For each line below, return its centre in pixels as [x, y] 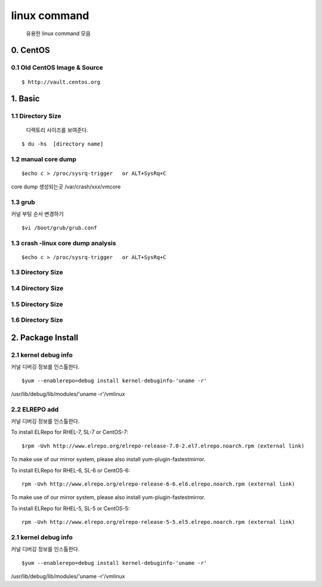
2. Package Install [45, 337]
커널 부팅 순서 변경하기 [37, 214]
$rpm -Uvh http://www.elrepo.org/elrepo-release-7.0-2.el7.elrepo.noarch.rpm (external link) [163, 446]
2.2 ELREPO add [35, 409]
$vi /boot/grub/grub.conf [60, 228]
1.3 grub [23, 202]
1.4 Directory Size [37, 288]
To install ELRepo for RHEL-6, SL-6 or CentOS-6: [71, 470]
